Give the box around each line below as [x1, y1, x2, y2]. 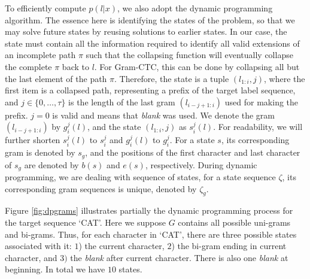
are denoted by [24, 158, 79, 171]
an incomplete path [5, 48, 76, 61]
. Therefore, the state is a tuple [114, 72, 229, 84]
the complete [5, 60, 52, 72]
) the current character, [78, 239, 165, 252]
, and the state [87, 120, 141, 133]
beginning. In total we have [5, 263, 105, 275]
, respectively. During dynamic [145, 158, 257, 171]
